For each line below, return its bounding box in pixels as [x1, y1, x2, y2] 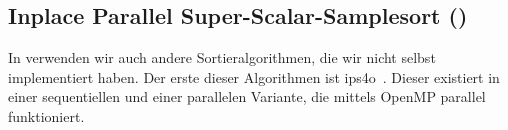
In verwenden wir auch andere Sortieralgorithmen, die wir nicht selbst [8, 47, 436, 68]
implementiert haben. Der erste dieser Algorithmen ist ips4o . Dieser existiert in [8, 66, 500, 87]
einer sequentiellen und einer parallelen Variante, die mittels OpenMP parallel [8, 86, 486, 107]
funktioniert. [8, 105, 85, 126]
